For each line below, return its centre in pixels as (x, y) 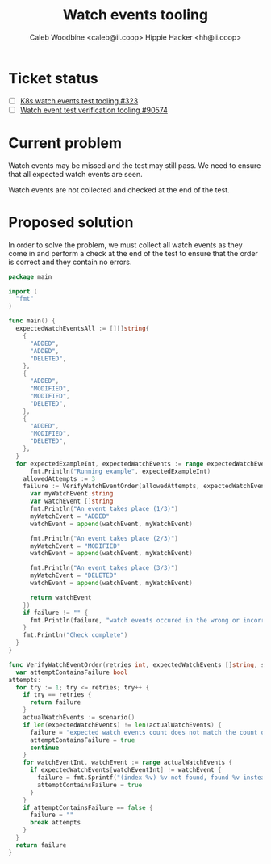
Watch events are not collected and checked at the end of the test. (119, 190)
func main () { (32, 321)
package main (30, 276)
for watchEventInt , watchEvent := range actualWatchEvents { (127, 763)
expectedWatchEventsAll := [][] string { (83, 329)
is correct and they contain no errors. (70, 262)
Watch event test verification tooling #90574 (94, 110)
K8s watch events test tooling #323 (79, 101)
